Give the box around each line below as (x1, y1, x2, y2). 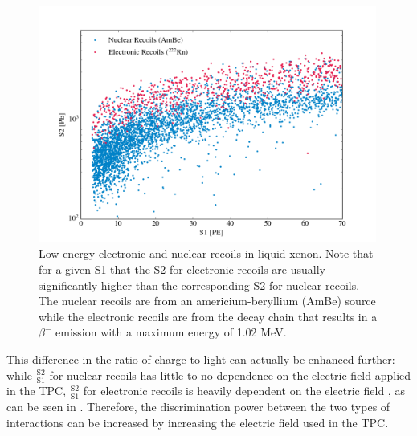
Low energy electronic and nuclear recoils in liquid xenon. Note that (39, 245, 374, 262)
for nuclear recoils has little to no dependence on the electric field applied (49, 366, 411, 383)
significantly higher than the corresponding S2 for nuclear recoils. (39, 276, 360, 293)
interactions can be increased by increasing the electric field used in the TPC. (6, 414, 389, 430)
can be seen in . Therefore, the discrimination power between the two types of (6, 398, 390, 415)
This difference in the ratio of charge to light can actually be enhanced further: (6, 350, 395, 367)
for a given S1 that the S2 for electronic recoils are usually (39, 261, 325, 277)
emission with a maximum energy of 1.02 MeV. (55, 324, 287, 340)
